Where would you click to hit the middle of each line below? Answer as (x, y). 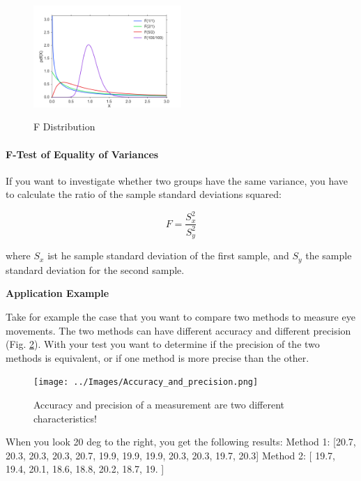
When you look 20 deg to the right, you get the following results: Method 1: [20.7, (181, 442)
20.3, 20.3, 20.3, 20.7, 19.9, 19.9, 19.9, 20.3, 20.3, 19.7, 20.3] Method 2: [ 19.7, (170, 455)
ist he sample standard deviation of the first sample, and (168, 255)
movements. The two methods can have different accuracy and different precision (178, 330)
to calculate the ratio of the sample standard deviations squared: (144, 194)
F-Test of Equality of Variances (82, 154)
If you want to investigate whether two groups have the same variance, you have (177, 180)
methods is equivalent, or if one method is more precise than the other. (158, 357)
